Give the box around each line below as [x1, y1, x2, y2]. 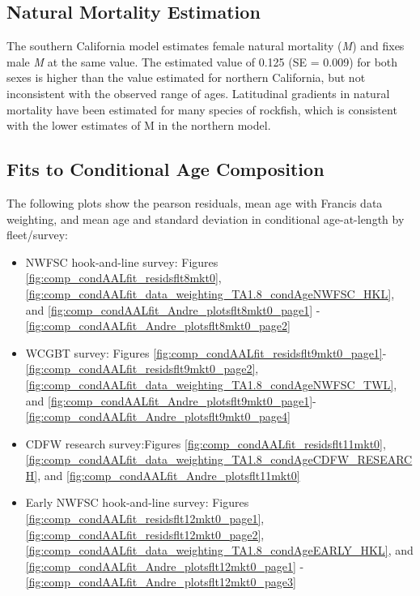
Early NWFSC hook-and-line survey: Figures [25, 494, 249, 511]
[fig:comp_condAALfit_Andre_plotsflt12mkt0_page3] [25, 573, 296, 590]
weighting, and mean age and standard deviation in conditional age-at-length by [6, 210, 405, 227]
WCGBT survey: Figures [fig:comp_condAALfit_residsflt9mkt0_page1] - [25, 344, 387, 361]
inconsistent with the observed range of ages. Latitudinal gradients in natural [6, 84, 390, 101]
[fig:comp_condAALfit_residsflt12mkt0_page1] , [25, 510, 265, 527]
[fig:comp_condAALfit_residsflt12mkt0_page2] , [25, 525, 265, 542]
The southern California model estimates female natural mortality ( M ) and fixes [6, 37, 405, 54]
